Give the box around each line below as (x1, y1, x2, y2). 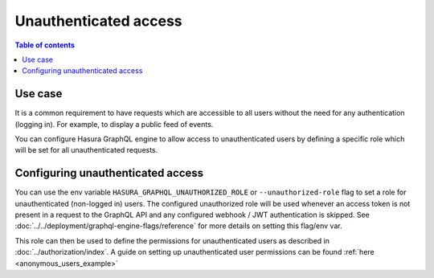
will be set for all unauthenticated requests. (14, 145, 158, 155)
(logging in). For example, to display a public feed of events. (14, 119, 214, 129)
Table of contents (14, 40, 76, 50)
